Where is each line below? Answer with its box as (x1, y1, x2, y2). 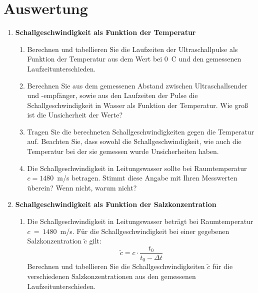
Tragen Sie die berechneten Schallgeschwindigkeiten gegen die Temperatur (27, 126, 254, 136)
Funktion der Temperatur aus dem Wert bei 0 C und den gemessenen (27, 53, 241, 64)
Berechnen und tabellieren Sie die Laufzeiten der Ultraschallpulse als (27, 43, 238, 54)
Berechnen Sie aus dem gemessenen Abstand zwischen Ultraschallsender (27, 80, 247, 90)
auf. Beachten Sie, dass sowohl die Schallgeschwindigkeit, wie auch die (27, 136, 241, 146)
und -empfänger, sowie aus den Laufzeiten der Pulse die (27, 90, 198, 100)
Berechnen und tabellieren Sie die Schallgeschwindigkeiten (27, 261, 205, 271)
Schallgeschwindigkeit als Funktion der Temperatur (15, 27, 196, 37)
